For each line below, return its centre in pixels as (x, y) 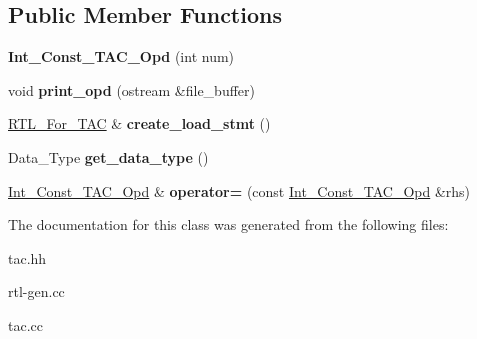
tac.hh (27, 257)
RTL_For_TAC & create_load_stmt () (139, 123)
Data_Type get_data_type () (108, 156)
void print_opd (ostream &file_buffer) (131, 89)
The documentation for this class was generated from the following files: (228, 224)
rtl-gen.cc (36, 291)
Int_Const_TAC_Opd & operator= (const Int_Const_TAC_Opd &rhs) (239, 190)
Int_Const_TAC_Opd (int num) (121, 56)
